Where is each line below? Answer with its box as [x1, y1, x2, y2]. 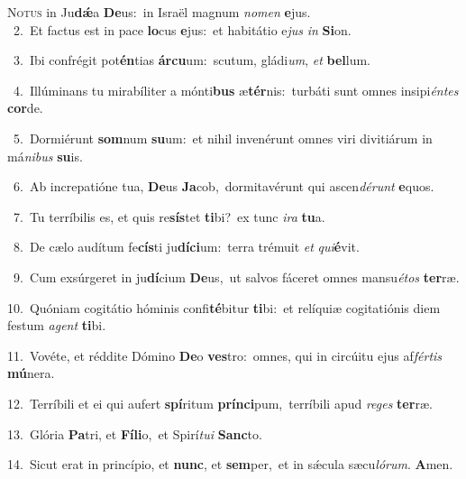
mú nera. [7, 364, 55, 382]
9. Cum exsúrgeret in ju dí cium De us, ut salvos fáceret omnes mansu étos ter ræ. [13, 267, 460, 286]
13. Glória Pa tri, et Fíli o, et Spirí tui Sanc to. [7, 424, 262, 443]
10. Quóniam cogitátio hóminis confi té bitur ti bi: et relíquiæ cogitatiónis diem [7, 298, 441, 317]
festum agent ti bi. [7, 316, 106, 335]
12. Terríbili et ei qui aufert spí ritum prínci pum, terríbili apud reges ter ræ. [7, 393, 433, 412]
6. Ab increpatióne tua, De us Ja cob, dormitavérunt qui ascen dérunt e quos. [13, 177, 434, 196]
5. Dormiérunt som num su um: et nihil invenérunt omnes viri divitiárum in [13, 128, 433, 147]
